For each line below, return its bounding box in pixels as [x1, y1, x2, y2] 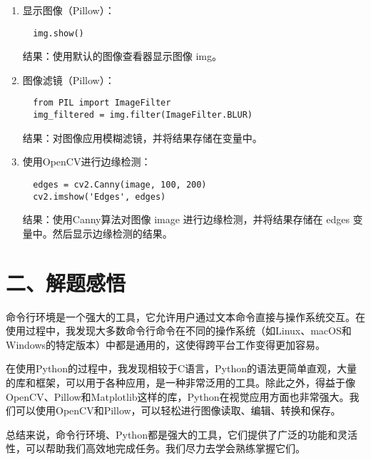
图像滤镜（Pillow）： [22, 72, 115, 87]
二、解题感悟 [6, 267, 126, 297]
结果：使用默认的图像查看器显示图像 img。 [22, 48, 223, 63]
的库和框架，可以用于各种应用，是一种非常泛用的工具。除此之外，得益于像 [6, 374, 355, 389]
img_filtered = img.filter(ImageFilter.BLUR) [33, 110, 253, 121]
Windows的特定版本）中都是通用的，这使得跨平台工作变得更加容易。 [6, 337, 326, 352]
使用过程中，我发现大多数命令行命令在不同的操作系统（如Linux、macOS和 [6, 323, 352, 338]
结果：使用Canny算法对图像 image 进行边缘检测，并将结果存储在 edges [22, 212, 350, 227]
